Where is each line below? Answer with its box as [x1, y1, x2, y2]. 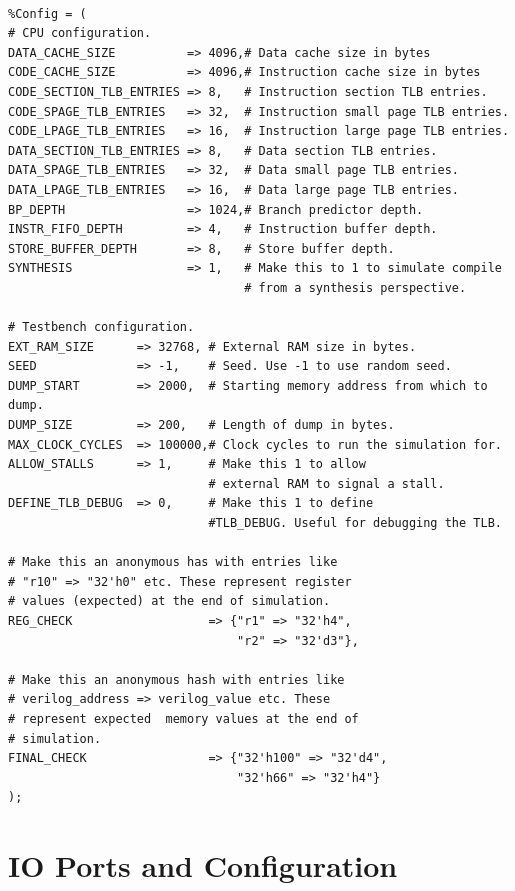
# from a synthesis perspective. [244, 280, 467, 295]
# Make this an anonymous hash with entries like [8, 672, 345, 687]
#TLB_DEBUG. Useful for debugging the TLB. [208, 516, 502, 531]
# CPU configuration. [8, 26, 152, 41]
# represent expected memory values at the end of [8, 711, 359, 726]
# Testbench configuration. [8, 320, 195, 335]
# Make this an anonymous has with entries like [8, 555, 338, 570]
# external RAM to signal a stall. [208, 476, 445, 491]
